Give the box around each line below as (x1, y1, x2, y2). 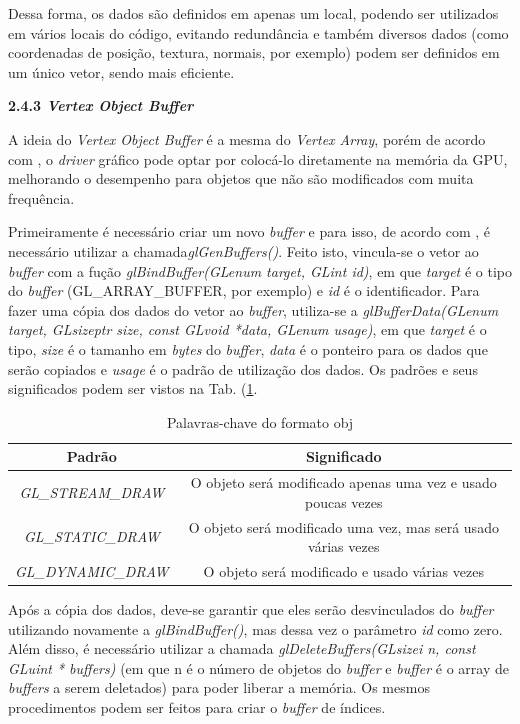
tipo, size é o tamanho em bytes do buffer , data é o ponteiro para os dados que (8, 338, 488, 359)
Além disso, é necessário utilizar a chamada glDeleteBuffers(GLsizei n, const (8, 638, 476, 659)
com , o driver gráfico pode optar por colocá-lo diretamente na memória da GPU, (8, 148, 508, 169)
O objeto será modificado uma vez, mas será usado (188, 516, 499, 537)
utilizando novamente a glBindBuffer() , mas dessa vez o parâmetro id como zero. (8, 618, 503, 639)
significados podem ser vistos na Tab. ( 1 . (8, 378, 258, 399)
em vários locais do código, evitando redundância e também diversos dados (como (8, 22, 509, 43)
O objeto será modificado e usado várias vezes (203, 561, 484, 581)
